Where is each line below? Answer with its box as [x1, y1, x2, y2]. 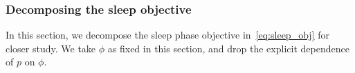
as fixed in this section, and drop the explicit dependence [107, 41, 349, 55]
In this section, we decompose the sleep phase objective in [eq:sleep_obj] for [6, 28, 329, 42]
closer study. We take [6, 41, 96, 55]
